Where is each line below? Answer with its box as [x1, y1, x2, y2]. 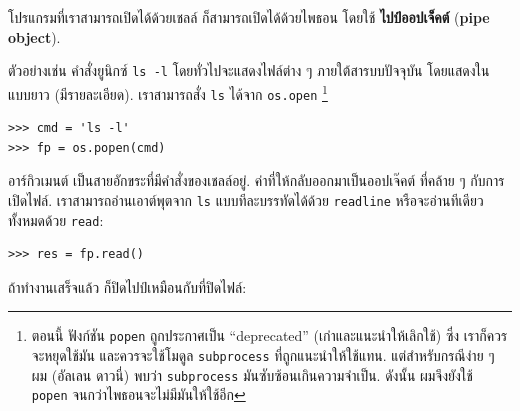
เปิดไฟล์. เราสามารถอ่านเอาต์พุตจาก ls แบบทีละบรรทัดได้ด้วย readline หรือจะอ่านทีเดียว [8, 189, 484, 210]
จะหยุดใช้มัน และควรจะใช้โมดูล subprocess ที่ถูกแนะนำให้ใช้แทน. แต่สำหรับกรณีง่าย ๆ [31, 345, 495, 366]
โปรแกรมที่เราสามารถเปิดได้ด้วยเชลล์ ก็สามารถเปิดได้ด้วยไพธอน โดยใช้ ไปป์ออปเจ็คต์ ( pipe [8, 7, 490, 27]
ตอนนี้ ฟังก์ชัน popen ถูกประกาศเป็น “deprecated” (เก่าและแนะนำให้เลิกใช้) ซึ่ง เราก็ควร [31, 325, 508, 346]
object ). [8, 26, 61, 47]
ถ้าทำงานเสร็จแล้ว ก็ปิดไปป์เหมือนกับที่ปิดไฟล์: [8, 276, 247, 297]
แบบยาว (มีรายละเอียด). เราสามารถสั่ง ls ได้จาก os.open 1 [8, 80, 328, 104]
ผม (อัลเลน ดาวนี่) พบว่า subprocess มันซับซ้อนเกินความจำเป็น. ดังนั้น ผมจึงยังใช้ [31, 364, 473, 385]
